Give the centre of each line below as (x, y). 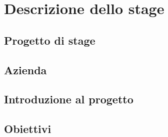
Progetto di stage (50, 40)
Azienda (25, 70)
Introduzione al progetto (69, 99)
